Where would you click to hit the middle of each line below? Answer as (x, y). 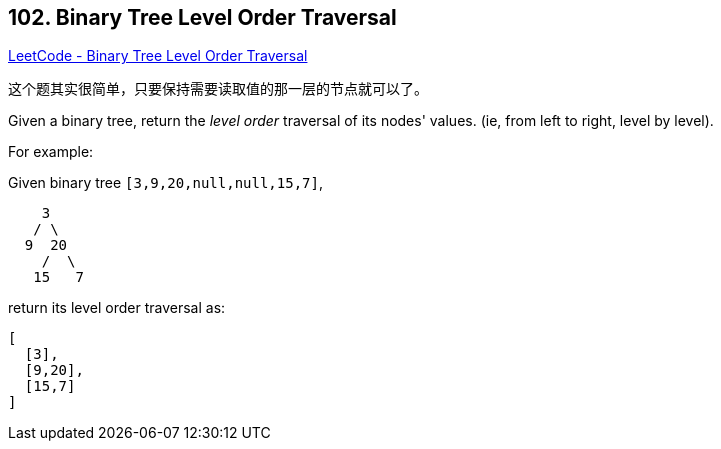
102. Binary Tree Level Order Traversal (202, 17)
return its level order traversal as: (117, 308)
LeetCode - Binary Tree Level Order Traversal (158, 56)
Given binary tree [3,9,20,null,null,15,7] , (165, 183)
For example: (51, 152)
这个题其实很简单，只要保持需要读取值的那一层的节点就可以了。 (218, 89)
